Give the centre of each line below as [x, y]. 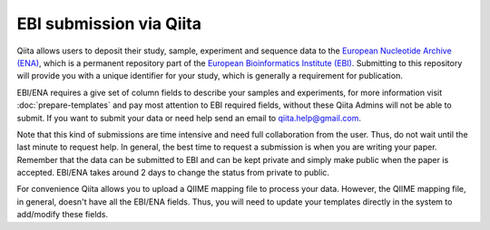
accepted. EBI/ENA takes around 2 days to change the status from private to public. [173, 173]
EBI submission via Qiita [109, 24]
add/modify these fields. [63, 215]
